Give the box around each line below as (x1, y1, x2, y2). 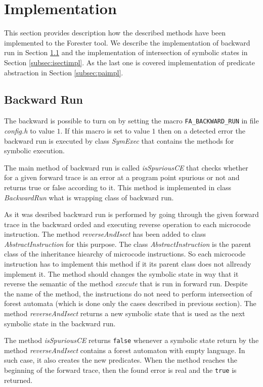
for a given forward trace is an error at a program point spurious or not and (4, 172, 240, 183)
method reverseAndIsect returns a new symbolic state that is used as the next (4, 308, 245, 319)
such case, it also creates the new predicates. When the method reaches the (4, 355, 237, 365)
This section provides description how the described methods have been (4, 27, 226, 38)
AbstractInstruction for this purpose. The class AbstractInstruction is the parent (4, 238, 251, 249)
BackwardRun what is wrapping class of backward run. (4, 192, 174, 202)
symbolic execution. (4, 145, 65, 156)
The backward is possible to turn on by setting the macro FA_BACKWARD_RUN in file (4, 115, 259, 126)
